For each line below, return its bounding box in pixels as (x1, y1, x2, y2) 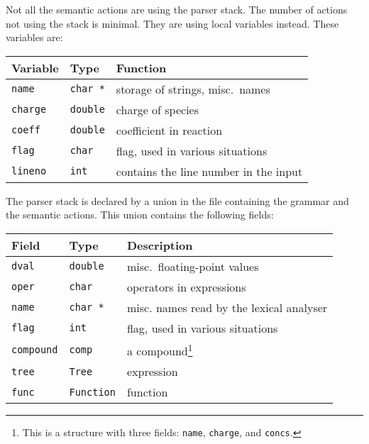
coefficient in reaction (116, 121, 223, 138)
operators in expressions (126, 278, 246, 295)
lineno (11, 165, 47, 177)
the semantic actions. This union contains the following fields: (6, 207, 274, 222)
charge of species (116, 101, 199, 118)
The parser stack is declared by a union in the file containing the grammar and (6, 193, 349, 208)
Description (126, 236, 193, 253)
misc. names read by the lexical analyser (126, 299, 328, 316)
